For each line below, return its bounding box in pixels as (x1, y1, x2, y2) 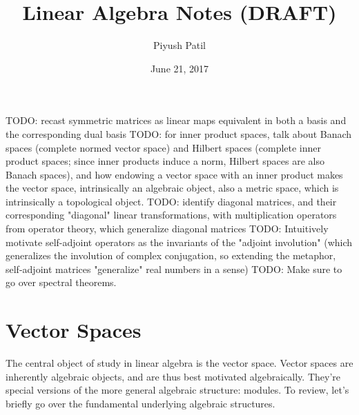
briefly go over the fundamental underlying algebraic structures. (6, 396, 275, 410)
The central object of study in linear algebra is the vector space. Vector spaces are (6, 356, 353, 370)
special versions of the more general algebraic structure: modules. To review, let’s (6, 383, 349, 397)
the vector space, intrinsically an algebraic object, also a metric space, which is (6, 181, 339, 195)
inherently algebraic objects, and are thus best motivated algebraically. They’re (6, 369, 340, 383)
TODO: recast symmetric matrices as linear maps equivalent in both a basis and (6, 113, 347, 128)
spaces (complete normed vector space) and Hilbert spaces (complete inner (6, 140, 322, 154)
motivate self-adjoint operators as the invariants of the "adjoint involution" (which (6, 234, 353, 249)
